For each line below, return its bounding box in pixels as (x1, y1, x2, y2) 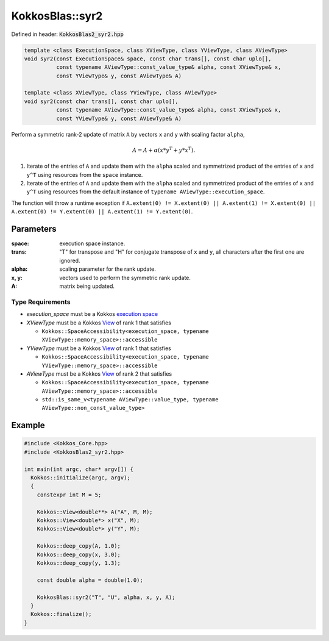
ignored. (59, 257, 80, 264)
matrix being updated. (59, 282, 115, 290)
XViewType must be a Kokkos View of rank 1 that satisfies (26, 319, 172, 326)
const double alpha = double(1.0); (37, 576, 143, 584)
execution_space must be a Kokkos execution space (26, 310, 158, 318)
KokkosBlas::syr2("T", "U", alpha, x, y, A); (37, 593, 175, 601)
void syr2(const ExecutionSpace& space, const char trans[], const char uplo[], (24, 55, 272, 62)
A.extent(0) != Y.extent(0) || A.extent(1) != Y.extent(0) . (11, 208, 193, 215)
